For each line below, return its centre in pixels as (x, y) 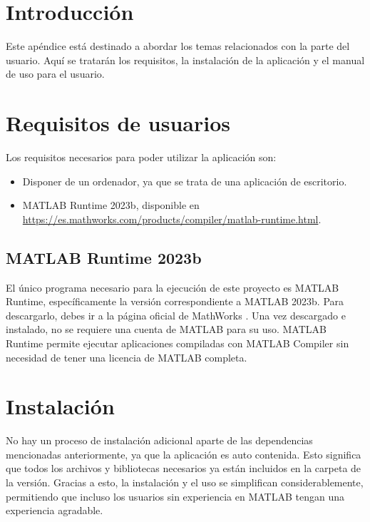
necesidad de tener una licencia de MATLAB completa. (127, 357)
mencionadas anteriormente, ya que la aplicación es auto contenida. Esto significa (184, 454)
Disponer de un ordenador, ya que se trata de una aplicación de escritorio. (185, 181)
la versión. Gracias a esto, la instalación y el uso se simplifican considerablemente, (185, 482)
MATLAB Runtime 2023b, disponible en (111, 205)
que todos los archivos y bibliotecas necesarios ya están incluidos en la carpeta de (184, 468)
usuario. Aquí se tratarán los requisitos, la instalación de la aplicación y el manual (185, 60)
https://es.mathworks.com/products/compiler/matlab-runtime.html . (172, 219)
